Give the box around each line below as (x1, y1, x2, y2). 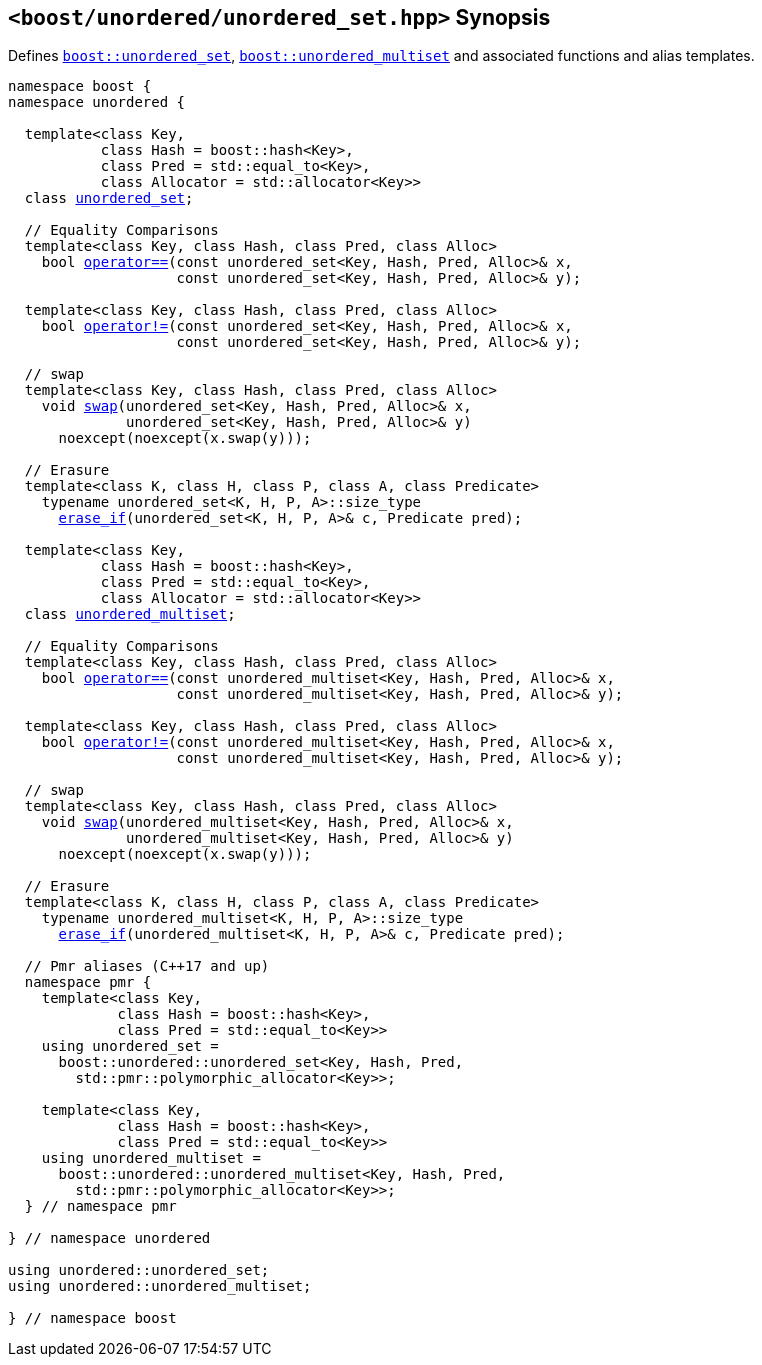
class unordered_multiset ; (24, 606, 236, 623)
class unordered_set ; (24, 190, 194, 207)
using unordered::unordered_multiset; (8, 1278, 312, 1295)
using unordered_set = (41, 1038, 219, 1055)
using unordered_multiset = (41, 1150, 261, 1167)
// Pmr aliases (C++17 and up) (24, 958, 270, 975)
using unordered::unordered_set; (8, 1262, 270, 1279)
